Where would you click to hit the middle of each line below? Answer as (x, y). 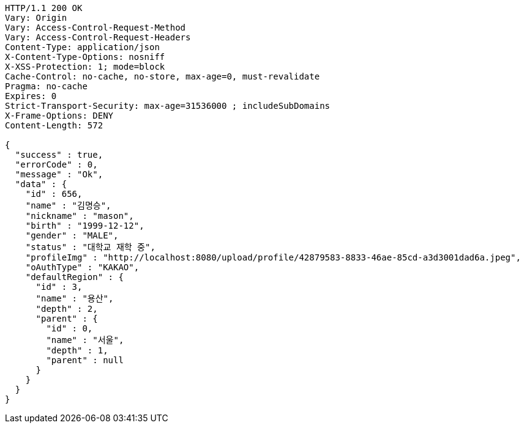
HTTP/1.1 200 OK (44, 8)
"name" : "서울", (85, 340)
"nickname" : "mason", (80, 216)
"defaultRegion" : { (74, 277)
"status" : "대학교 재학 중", (90, 247)
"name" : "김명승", (68, 205)
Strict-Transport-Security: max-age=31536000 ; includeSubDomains (168, 106)
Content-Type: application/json (82, 47)
